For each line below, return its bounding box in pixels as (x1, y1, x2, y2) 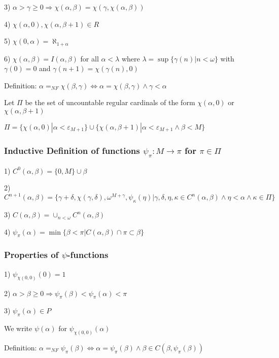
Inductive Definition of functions (4, 144, 140, 156)
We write (4, 323, 32, 334)
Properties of (4, 248, 59, 261)
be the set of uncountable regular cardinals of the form (25, 97, 195, 108)
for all (80, 53, 99, 63)
